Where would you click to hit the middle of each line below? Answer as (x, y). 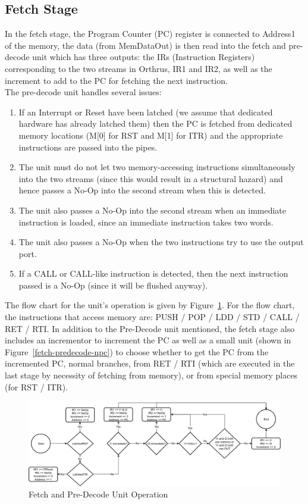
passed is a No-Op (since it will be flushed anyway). (113, 285)
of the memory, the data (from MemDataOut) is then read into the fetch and (145, 45)
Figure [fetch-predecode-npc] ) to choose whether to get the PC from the (137, 351)
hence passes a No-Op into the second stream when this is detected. (142, 190)
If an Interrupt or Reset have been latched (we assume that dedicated (146, 112)
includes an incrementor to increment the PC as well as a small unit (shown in (148, 340)
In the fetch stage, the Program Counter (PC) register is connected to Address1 (150, 34)
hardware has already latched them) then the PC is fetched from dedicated (155, 123)
